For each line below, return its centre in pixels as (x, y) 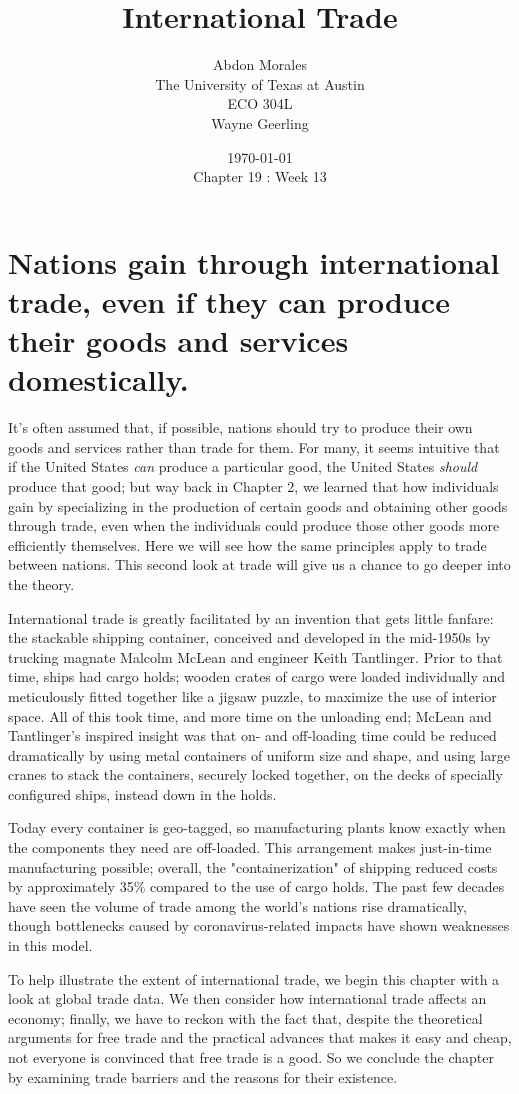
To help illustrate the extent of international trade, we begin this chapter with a (254, 978)
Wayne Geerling (260, 122)
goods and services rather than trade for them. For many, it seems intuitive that (254, 446)
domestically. (98, 379)
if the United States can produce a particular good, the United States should (243, 466)
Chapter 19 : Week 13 (260, 176)
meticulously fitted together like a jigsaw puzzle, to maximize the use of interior (252, 695)
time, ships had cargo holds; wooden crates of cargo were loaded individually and (257, 676)
